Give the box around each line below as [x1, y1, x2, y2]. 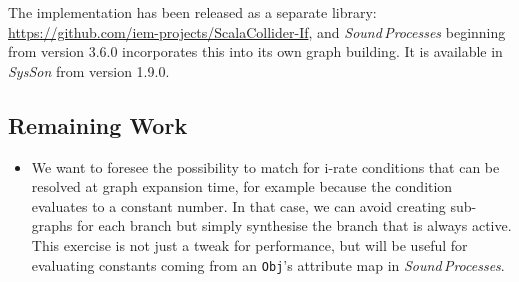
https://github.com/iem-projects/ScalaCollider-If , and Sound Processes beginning [8, 21, 506, 42]
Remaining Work [8, 109, 188, 140]
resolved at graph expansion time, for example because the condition [31, 176, 453, 197]
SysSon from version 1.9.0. [8, 60, 170, 81]
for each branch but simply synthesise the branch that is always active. [77, 215, 512, 236]
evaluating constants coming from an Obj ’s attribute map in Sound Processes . [31, 254, 505, 275]
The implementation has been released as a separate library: [8, 2, 377, 22]
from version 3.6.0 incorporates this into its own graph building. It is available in [8, 41, 503, 62]
